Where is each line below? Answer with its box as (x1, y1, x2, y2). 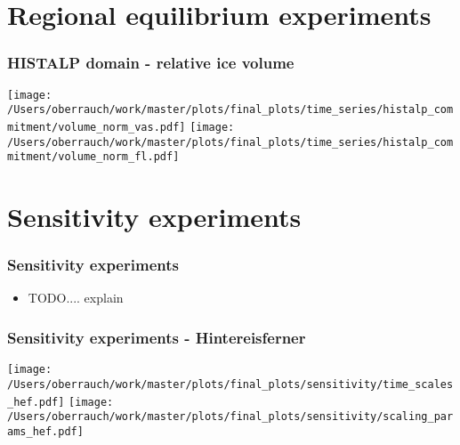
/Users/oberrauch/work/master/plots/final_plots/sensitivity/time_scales (7, 377, 454, 391)
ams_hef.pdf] (7, 425, 84, 438)
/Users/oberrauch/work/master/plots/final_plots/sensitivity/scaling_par (7, 410, 454, 424)
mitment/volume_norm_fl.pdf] (7, 150, 180, 164)
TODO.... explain (28, 288, 124, 307)
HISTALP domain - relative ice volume (7, 52, 295, 74)
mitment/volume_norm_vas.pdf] (7, 120, 186, 133)
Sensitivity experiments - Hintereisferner (7, 326, 306, 348)
